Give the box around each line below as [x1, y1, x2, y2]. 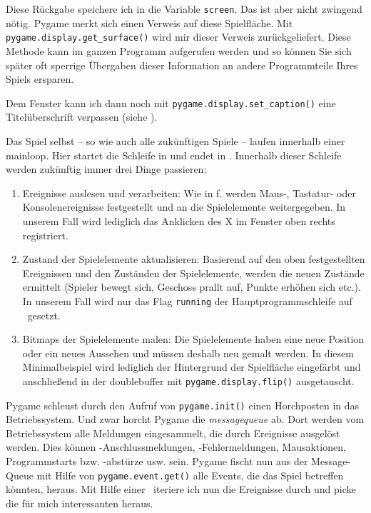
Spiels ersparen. [6, 71, 74, 86]
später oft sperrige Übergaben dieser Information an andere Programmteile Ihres [6, 57, 358, 72]
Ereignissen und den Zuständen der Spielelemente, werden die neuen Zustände [22, 265, 365, 280]
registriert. [22, 227, 68, 242]
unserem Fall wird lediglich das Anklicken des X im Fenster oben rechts [22, 213, 335, 228]
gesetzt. [27, 307, 61, 322]
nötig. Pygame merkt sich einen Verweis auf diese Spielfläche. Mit [6, 15, 293, 30]
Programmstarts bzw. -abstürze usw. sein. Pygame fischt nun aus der [6, 454, 308, 468]
